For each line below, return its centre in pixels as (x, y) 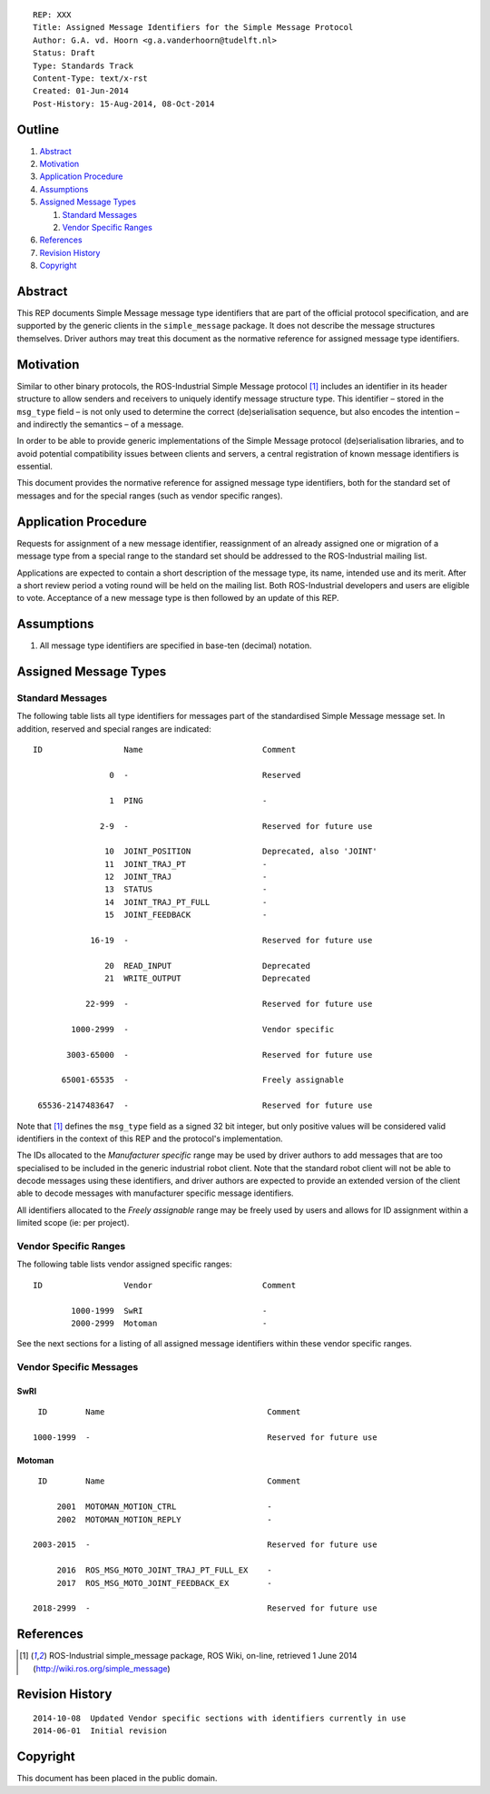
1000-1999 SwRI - (169, 1311)
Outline (38, 129)
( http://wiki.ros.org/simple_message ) (102, 1668)
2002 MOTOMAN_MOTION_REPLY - (164, 1519)
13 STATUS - (186, 889)
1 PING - (188, 800)
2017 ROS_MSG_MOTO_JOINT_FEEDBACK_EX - (164, 1583)
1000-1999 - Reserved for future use (205, 1438)
